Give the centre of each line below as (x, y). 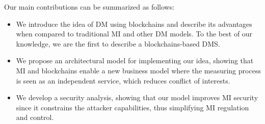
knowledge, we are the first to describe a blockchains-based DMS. (118, 43)
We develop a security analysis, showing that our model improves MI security (137, 97)
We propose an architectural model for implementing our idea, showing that (135, 60)
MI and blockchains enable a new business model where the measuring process (138, 70)
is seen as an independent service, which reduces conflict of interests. (123, 80)
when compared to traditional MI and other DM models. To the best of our (134, 34)
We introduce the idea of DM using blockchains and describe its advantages (134, 24)
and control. (35, 117)
